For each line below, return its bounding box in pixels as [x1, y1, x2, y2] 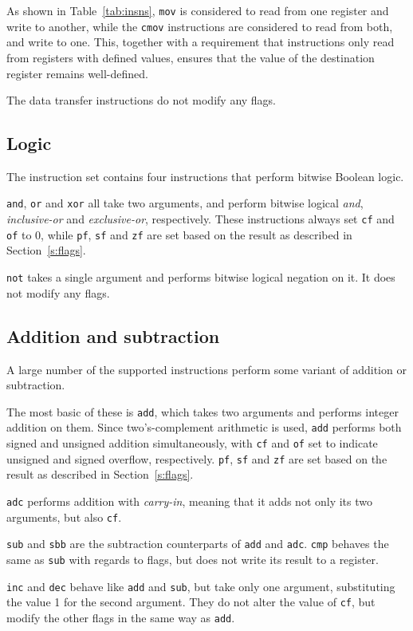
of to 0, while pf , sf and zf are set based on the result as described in [6, 226, 352, 243]
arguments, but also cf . [6, 508, 122, 525]
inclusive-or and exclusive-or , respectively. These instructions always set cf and [6, 211, 395, 227]
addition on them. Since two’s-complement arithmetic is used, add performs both [6, 419, 402, 436]
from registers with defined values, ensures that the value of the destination [6, 49, 375, 65]
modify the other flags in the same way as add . [6, 609, 235, 625]
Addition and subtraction [6, 323, 220, 348]
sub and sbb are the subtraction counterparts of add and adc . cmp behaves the [6, 535, 389, 552]
